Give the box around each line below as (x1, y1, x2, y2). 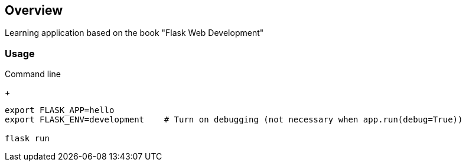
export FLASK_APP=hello (5, 105, 115, 115)
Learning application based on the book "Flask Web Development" (5, 28, 264, 38)
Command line (5, 69, 61, 79)
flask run (5, 134, 50, 144)
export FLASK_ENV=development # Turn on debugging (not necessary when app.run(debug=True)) (5, 115, 463, 125)
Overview (5, 3, 63, 18)
